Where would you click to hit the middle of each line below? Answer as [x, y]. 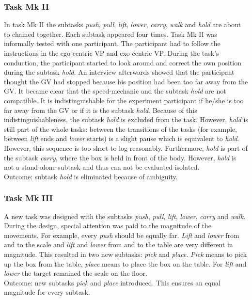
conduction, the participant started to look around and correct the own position [123, 62]
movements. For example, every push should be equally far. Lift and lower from [122, 235]
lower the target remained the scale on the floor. [76, 273]
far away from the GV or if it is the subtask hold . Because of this [101, 110]
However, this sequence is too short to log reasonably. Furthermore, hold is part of [126, 148]
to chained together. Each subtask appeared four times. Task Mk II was [110, 34]
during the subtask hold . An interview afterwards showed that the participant [119, 72]
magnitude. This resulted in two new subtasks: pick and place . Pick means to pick [126, 254]
